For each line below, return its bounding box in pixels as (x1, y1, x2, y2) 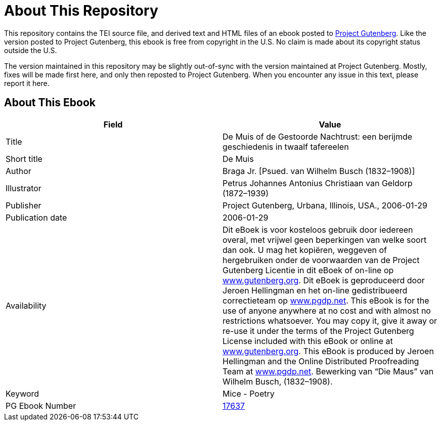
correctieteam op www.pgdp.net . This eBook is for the (223, 295, 429, 306)
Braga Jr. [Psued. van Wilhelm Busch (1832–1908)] (223, 165, 415, 176)
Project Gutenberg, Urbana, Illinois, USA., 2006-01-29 (223, 200, 428, 210)
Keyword (6, 388, 39, 399)
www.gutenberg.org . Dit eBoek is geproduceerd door (223, 275, 425, 285)
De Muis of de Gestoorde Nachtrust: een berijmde (223, 131, 413, 142)
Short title (6, 153, 42, 164)
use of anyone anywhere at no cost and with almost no (223, 305, 431, 316)
